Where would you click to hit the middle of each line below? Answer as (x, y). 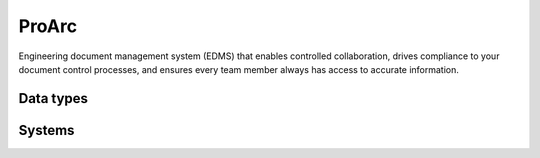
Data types (53, 98)
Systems (46, 130)
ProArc (48, 26)
